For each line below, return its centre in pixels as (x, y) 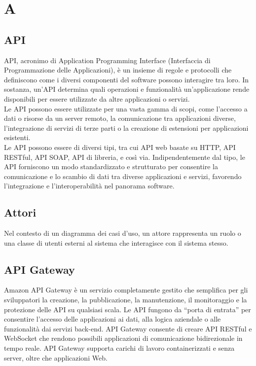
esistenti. (17, 137)
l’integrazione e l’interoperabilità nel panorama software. (89, 186)
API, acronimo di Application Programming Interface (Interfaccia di (107, 60)
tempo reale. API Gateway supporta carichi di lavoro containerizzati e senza (119, 348)
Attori (20, 212)
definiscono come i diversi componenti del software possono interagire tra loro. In (127, 79)
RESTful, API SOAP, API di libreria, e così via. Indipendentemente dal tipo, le (125, 157)
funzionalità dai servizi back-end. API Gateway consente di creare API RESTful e (128, 328)
